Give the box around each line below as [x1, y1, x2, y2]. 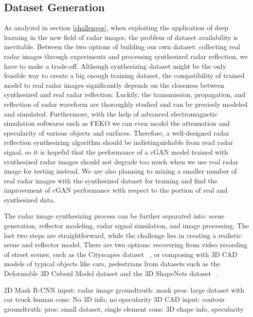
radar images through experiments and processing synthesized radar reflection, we [4, 51, 248, 61]
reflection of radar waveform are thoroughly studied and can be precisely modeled [4, 99, 248, 109]
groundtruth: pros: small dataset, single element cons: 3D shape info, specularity [4, 303, 244, 314]
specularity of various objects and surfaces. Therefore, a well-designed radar [4, 127, 230, 138]
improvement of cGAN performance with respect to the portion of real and [4, 185, 228, 195]
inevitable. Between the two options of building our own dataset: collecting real [4, 41, 240, 52]
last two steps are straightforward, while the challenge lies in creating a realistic [4, 230, 242, 240]
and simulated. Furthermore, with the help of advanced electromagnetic [4, 108, 217, 119]
